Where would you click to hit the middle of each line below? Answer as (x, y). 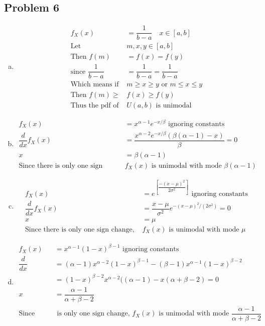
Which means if (95, 85)
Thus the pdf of (95, 105)
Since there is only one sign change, (80, 229)
